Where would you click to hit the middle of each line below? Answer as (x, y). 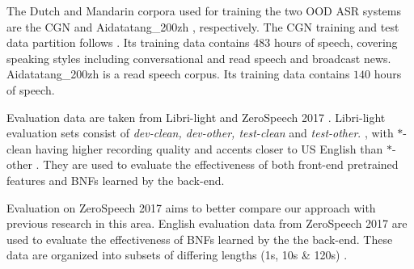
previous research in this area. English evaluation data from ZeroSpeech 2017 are (207, 223)
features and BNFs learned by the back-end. (116, 180)
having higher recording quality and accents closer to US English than (209, 148)
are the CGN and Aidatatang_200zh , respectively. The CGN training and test (203, 26)
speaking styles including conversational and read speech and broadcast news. (199, 58)
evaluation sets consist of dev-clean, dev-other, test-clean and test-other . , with (200, 133)
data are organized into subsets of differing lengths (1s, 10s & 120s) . (177, 255)
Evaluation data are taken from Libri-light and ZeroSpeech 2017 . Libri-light (196, 117)
